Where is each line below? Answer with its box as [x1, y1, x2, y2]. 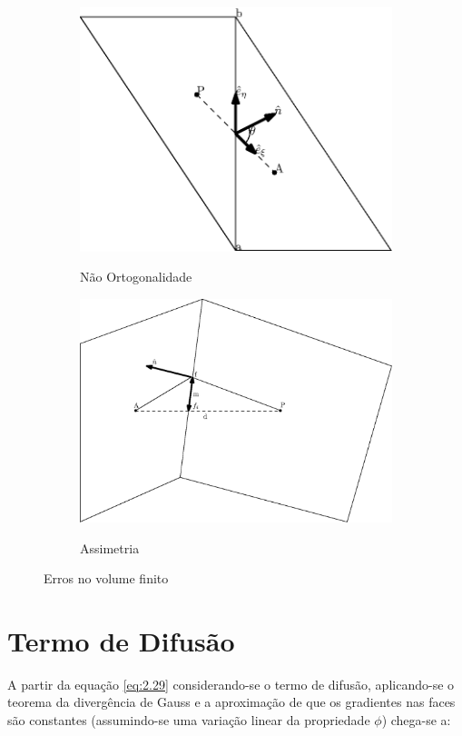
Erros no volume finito [44, 569, 169, 588]
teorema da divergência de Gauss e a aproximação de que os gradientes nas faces [7, 692, 456, 711]
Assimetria [80, 538, 140, 557]
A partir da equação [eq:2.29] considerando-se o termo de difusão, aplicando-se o [7, 674, 455, 693]
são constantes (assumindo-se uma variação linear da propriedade [7, 711, 370, 730]
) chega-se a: [381, 711, 451, 730]
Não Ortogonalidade [80, 267, 192, 286]
